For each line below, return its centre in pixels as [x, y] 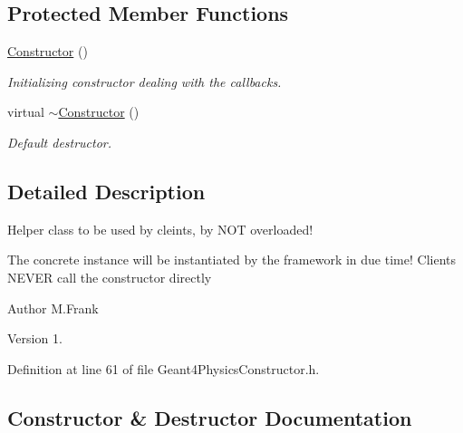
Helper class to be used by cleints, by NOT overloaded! [160, 229]
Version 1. [35, 338]
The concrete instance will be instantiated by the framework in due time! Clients [231, 260]
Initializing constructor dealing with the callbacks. [145, 81]
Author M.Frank [53, 308]
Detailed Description [106, 191]
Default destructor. [60, 142]
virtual [26, 112]
